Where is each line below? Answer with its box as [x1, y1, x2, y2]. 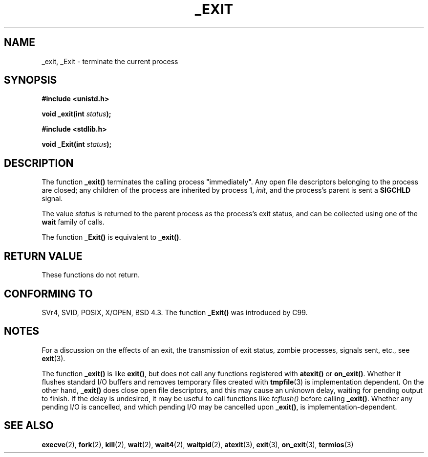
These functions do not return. [42, 271, 140, 279]
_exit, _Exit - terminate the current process [42, 57, 178, 66]
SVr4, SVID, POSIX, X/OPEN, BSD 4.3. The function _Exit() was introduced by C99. [42, 308, 308, 317]
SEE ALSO [4, 419, 54, 432]
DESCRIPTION [4, 157, 74, 169]
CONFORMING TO [4, 287, 93, 300]
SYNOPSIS [4, 74, 57, 87]
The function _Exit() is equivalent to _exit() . [42, 233, 181, 242]
